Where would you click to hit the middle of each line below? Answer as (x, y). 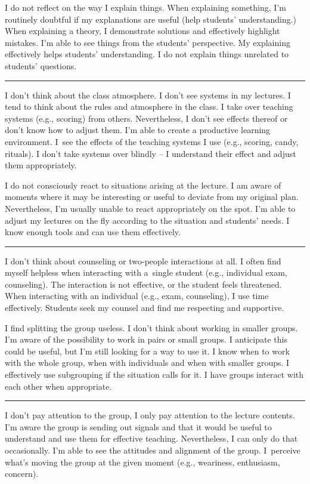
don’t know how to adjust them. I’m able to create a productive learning (138, 130)
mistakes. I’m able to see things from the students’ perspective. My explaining (148, 42)
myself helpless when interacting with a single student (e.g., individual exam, (146, 272)
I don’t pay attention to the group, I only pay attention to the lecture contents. (150, 415)
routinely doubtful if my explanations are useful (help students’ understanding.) (151, 19)
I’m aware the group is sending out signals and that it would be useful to (138, 426)
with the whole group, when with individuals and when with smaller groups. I (147, 363)
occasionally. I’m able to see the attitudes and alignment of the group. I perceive (153, 450)
